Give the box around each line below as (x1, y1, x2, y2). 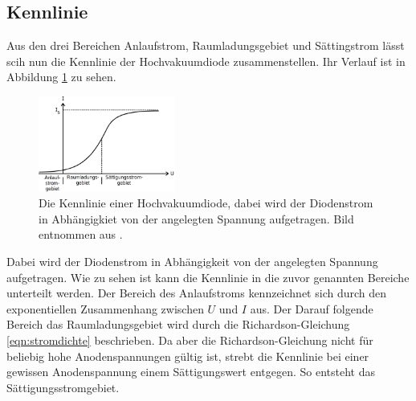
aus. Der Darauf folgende (250, 300, 373, 317)
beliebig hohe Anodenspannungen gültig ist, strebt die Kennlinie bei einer (6, 347, 369, 364)
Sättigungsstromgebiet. (6, 378, 120, 395)
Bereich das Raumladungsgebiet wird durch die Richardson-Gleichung (6, 316, 350, 333)
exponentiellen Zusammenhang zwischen (6, 300, 204, 317)
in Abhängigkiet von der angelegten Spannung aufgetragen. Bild (39, 210, 354, 227)
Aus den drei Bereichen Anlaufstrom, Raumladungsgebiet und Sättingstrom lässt (6, 37, 405, 54)
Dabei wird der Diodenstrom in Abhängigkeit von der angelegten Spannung (6, 252, 378, 269)
